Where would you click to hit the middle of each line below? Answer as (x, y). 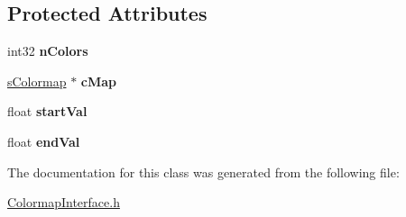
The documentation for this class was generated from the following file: (203, 172)
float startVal (47, 111)
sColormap (37, 81)
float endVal (44, 141)
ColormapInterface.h (64, 202)
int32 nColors (48, 51)
